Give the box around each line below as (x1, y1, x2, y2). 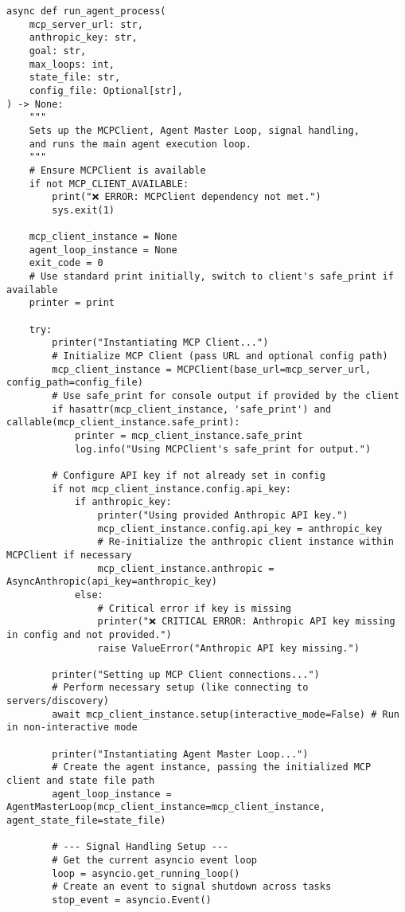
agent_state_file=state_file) (6, 815, 166, 827)
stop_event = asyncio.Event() (52, 894, 212, 906)
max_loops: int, (29, 58, 115, 70)
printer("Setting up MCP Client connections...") (52, 668, 320, 680)
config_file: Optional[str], (29, 84, 183, 96)
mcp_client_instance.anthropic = (97, 562, 275, 574)
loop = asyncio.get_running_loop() (52, 867, 240, 879)
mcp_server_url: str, (29, 18, 143, 30)
